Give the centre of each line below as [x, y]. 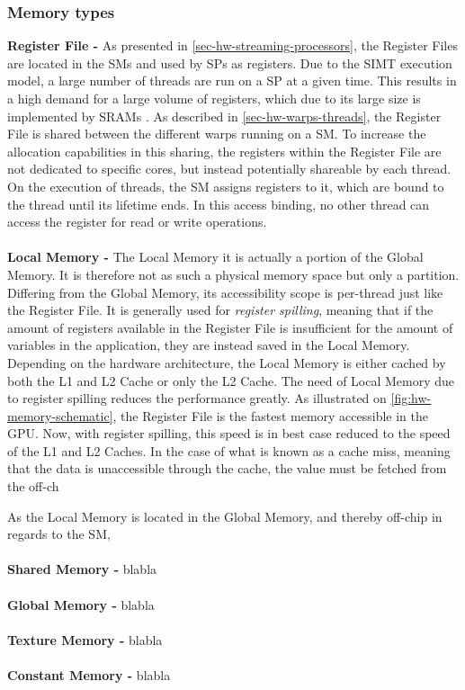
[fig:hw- [411, 398]
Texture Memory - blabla [85, 639]
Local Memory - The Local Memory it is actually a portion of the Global [215, 257]
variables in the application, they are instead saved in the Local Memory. [209, 345]
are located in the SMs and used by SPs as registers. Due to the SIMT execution [230, 63]
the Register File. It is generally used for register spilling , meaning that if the [220, 310]
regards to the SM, [59, 534]
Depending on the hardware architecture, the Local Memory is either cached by [227, 362]
